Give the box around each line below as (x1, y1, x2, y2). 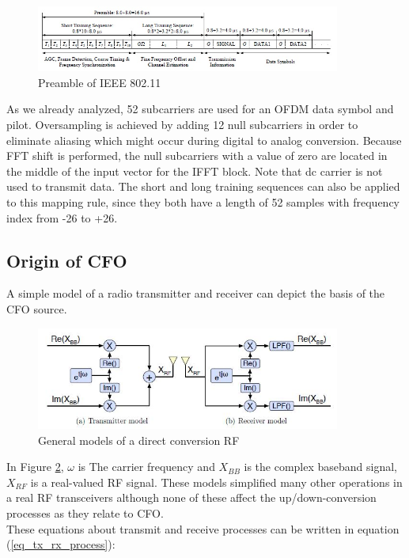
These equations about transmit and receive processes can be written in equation (6, 520, 400, 537)
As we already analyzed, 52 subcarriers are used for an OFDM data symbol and (6, 101, 394, 117)
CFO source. (6, 300, 67, 317)
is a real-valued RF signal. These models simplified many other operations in (30, 473, 403, 490)
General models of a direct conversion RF (38, 431, 240, 448)
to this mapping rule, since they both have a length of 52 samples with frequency (6, 193, 400, 210)
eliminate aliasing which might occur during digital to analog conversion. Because (6, 131, 402, 148)
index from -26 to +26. (6, 209, 118, 226)
